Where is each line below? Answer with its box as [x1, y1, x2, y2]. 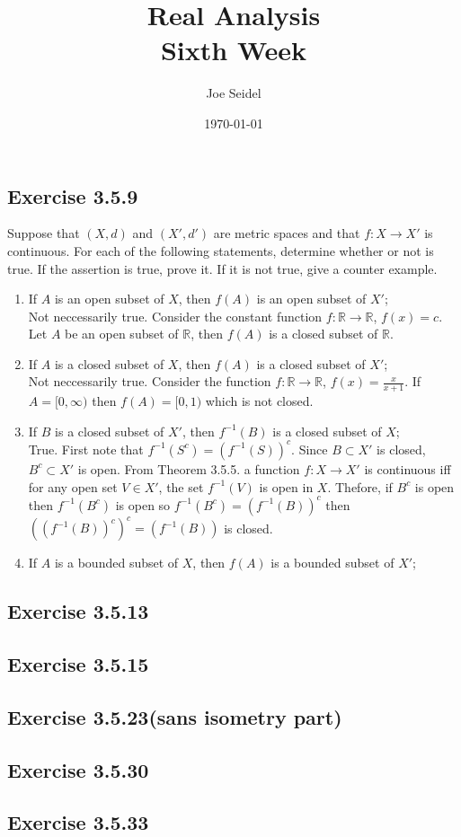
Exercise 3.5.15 [7, 649, 149, 677]
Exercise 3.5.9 [7, 181, 138, 209]
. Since [291, 439, 328, 458]
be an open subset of [65, 324, 179, 343]
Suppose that [7, 224, 80, 242]
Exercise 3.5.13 [7, 597, 149, 625]
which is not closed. [205, 392, 314, 410]
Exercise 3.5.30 [7, 755, 149, 783]
